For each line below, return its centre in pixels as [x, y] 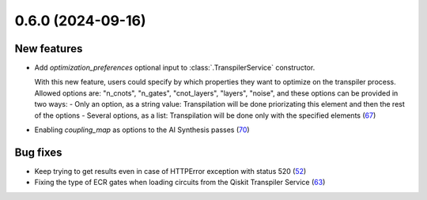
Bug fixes [38, 152]
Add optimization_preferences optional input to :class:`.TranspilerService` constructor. [175, 68]
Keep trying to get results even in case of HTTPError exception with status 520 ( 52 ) [170, 171]
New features [49, 49]
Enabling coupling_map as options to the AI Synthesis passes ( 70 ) [142, 130]
